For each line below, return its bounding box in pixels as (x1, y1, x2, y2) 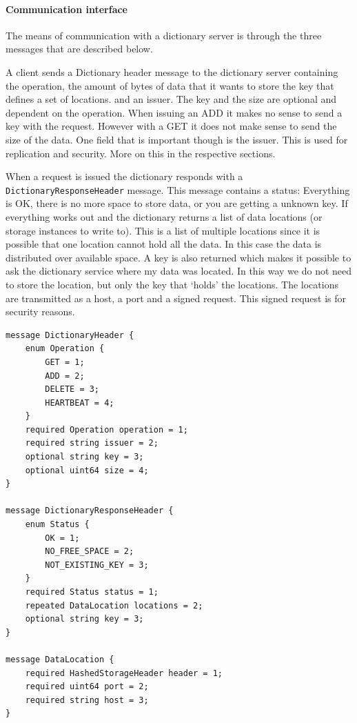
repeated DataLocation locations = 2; (25, 600, 203, 611)
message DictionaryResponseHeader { (6, 506, 174, 516)
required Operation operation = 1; (25, 424, 188, 435)
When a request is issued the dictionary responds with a (6, 169, 243, 184)
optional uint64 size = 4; (25, 465, 149, 475)
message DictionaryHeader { (6, 330, 134, 340)
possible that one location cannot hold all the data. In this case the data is (6, 237, 322, 251)
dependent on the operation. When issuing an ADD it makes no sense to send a (6, 105, 343, 119)
